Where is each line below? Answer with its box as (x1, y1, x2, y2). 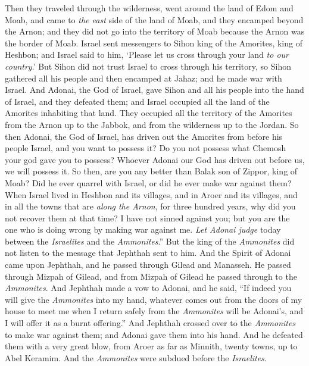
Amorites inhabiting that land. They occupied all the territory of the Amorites (5, 107, 292, 119)
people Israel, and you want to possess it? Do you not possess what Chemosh (5, 142, 286, 154)
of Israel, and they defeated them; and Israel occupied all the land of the (5, 95, 270, 107)
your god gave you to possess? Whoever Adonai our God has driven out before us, (5, 153, 305, 165)
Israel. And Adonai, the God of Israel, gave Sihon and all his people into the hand (5, 83, 304, 96)
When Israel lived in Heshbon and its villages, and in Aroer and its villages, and (5, 188, 298, 201)
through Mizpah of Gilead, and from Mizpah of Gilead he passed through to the (5, 270, 297, 282)
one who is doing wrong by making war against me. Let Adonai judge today (5, 223, 281, 236)
